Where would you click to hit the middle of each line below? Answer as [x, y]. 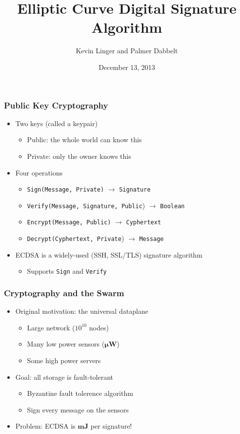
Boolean [172, 206]
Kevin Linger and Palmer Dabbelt [127, 51]
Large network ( [51, 327]
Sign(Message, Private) [66, 190]
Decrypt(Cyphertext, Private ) [76, 238]
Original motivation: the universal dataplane [82, 311]
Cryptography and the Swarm [64, 293]
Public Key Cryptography [56, 105]
